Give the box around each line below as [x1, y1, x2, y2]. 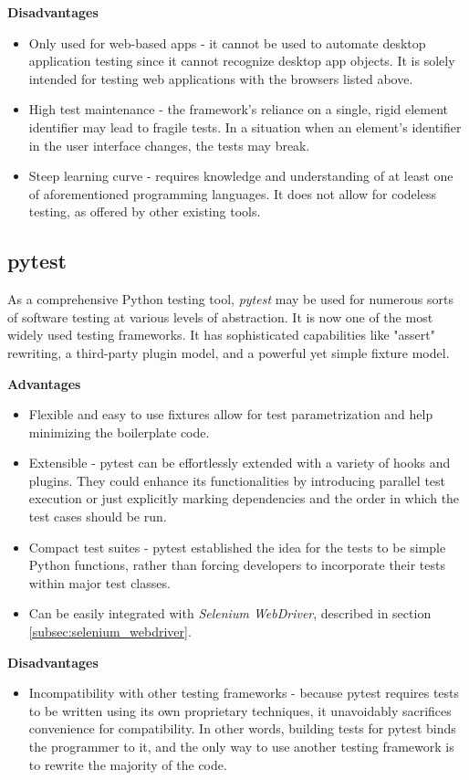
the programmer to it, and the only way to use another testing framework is [28, 737, 454, 756]
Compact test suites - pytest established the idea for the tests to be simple [28, 537, 446, 556]
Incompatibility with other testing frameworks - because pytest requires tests [28, 683, 460, 702]
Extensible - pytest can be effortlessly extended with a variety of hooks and [28, 453, 451, 472]
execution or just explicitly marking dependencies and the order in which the [28, 489, 460, 508]
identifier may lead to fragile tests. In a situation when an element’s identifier [28, 117, 462, 136]
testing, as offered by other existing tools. [28, 202, 261, 221]
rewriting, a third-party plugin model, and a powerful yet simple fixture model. [7, 343, 450, 362]
